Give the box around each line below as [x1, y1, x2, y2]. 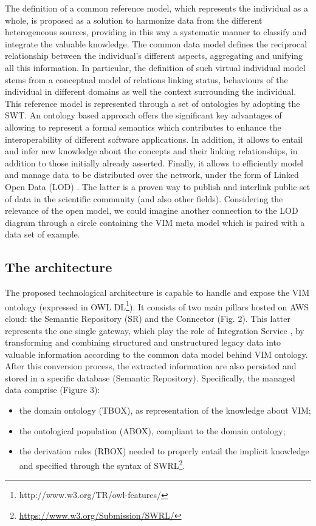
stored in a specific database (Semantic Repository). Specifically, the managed [5, 371, 295, 384]
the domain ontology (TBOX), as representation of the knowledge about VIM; [19, 404, 311, 417]
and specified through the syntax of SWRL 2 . [19, 457, 185, 471]
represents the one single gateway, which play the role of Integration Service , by [5, 324, 304, 336]
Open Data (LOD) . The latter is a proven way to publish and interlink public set [5, 180, 311, 193]
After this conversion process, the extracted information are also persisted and [5, 360, 297, 372]
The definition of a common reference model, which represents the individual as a [5, 2, 308, 14]
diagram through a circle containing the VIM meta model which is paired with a [5, 216, 305, 228]
